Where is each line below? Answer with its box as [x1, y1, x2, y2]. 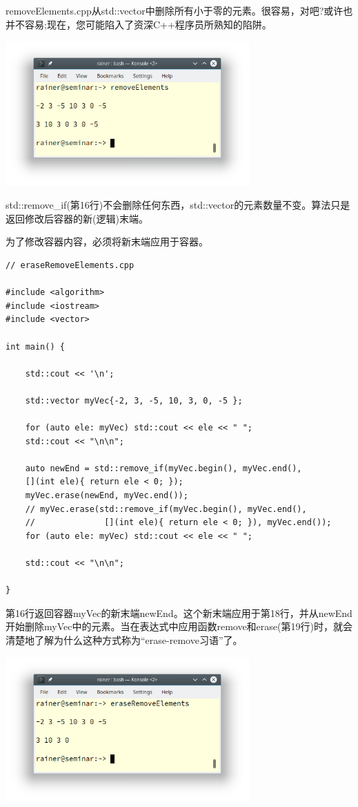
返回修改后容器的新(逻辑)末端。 [6, 211, 148, 225]
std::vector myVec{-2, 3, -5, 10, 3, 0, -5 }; [25, 395, 243, 406]
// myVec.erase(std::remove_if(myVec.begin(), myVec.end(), [25, 504, 307, 514]
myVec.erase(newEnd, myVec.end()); [25, 491, 188, 501]
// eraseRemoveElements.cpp [6, 260, 135, 270]
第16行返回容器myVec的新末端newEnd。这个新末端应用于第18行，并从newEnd [6, 605, 352, 620]
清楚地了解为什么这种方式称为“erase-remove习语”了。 [6, 633, 243, 647]
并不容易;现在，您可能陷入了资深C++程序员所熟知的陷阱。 [6, 17, 272, 31]
